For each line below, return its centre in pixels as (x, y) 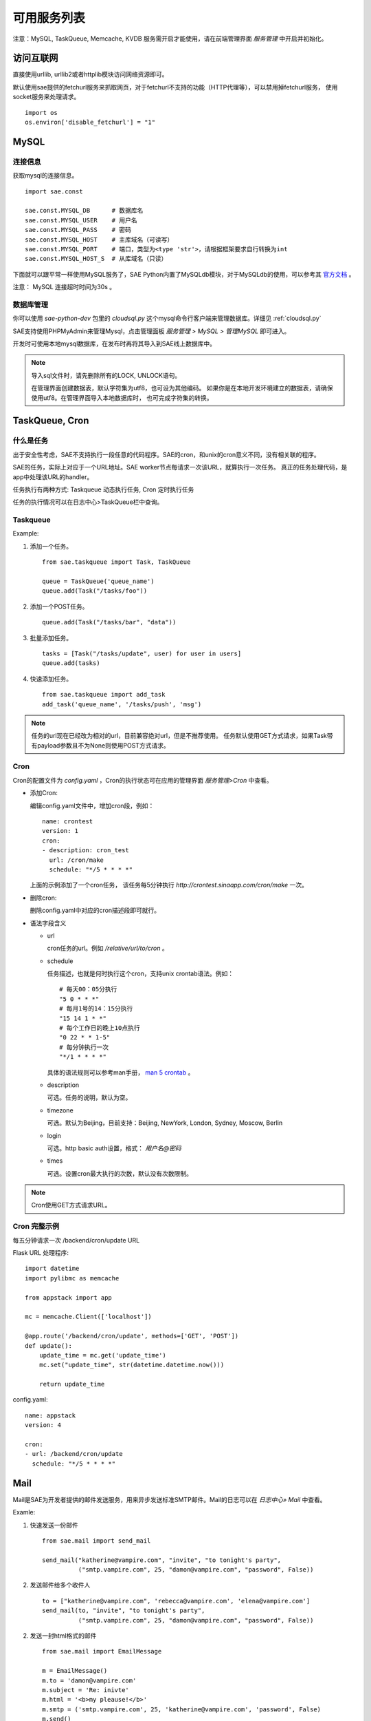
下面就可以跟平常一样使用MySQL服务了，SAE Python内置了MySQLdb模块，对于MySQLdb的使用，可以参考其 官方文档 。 (184, 274)
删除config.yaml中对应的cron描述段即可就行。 (95, 910)
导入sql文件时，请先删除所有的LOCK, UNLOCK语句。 (106, 375)
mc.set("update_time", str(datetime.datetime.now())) (132, 1365)
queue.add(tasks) (71, 663)
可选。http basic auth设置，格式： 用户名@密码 (114, 1148)
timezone (60, 1110)
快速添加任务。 (51, 679)
